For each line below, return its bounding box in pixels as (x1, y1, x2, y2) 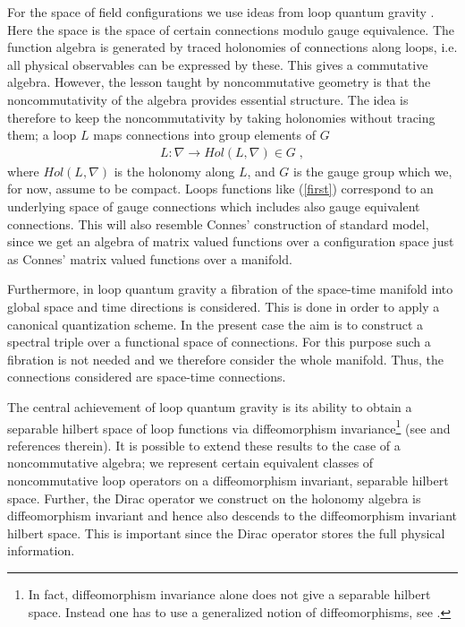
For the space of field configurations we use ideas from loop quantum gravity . (7, 3, 435, 21)
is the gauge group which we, (293, 161, 452, 180)
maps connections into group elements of (93, 125, 317, 144)
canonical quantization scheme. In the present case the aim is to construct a (7, 314, 424, 333)
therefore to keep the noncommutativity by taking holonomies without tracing (7, 107, 435, 126)
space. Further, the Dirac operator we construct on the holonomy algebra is (7, 488, 421, 507)
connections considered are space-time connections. (7, 367, 286, 386)
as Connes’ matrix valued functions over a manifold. (7, 249, 292, 268)
